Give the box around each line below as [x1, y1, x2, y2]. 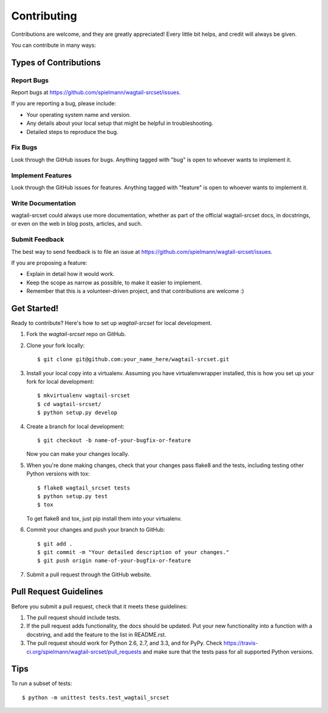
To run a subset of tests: [11, 680, 72, 687]
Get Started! [11, 303, 59, 314]
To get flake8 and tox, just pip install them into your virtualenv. [26, 515, 182, 522]
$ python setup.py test [37, 493, 108, 499]
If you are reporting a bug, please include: [11, 100, 117, 107]
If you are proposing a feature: [11, 259, 87, 266]
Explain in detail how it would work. [26, 270, 115, 278]
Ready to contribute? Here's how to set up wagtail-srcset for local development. [11, 320, 212, 327]
